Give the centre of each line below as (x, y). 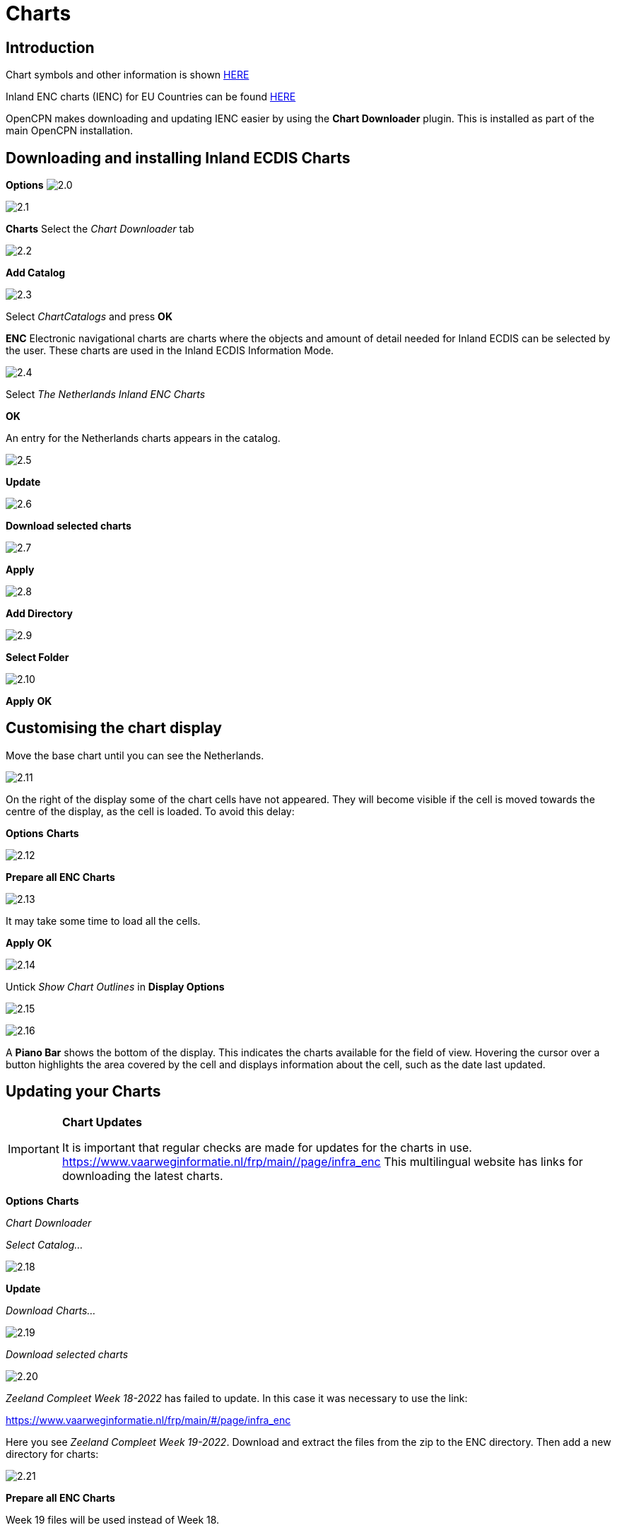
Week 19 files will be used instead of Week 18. (113, 1519)
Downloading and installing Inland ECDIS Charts (178, 158)
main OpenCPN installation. (69, 131)
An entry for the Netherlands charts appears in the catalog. (143, 438)
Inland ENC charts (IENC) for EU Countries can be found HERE (151, 97)
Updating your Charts (83, 1092)
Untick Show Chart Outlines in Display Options (115, 986)
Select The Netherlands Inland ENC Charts (106, 395)
